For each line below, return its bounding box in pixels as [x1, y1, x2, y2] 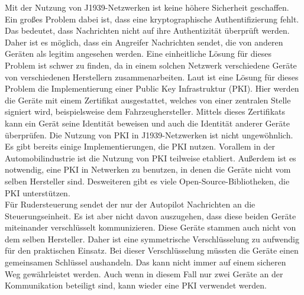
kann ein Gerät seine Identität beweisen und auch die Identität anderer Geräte [5, 116, 290, 129]
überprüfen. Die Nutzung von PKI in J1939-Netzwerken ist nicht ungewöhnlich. [5, 128, 293, 141]
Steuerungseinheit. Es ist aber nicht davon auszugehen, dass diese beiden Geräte [5, 209, 296, 222]
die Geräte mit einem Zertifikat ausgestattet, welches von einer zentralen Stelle [5, 93, 291, 106]
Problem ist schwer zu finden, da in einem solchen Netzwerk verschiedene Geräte [5, 59, 297, 71]
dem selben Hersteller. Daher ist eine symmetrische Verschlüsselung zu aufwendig [5, 232, 299, 245]
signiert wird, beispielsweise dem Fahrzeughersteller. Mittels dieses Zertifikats [5, 105, 285, 118]
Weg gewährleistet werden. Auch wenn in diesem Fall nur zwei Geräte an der [5, 267, 283, 280]
